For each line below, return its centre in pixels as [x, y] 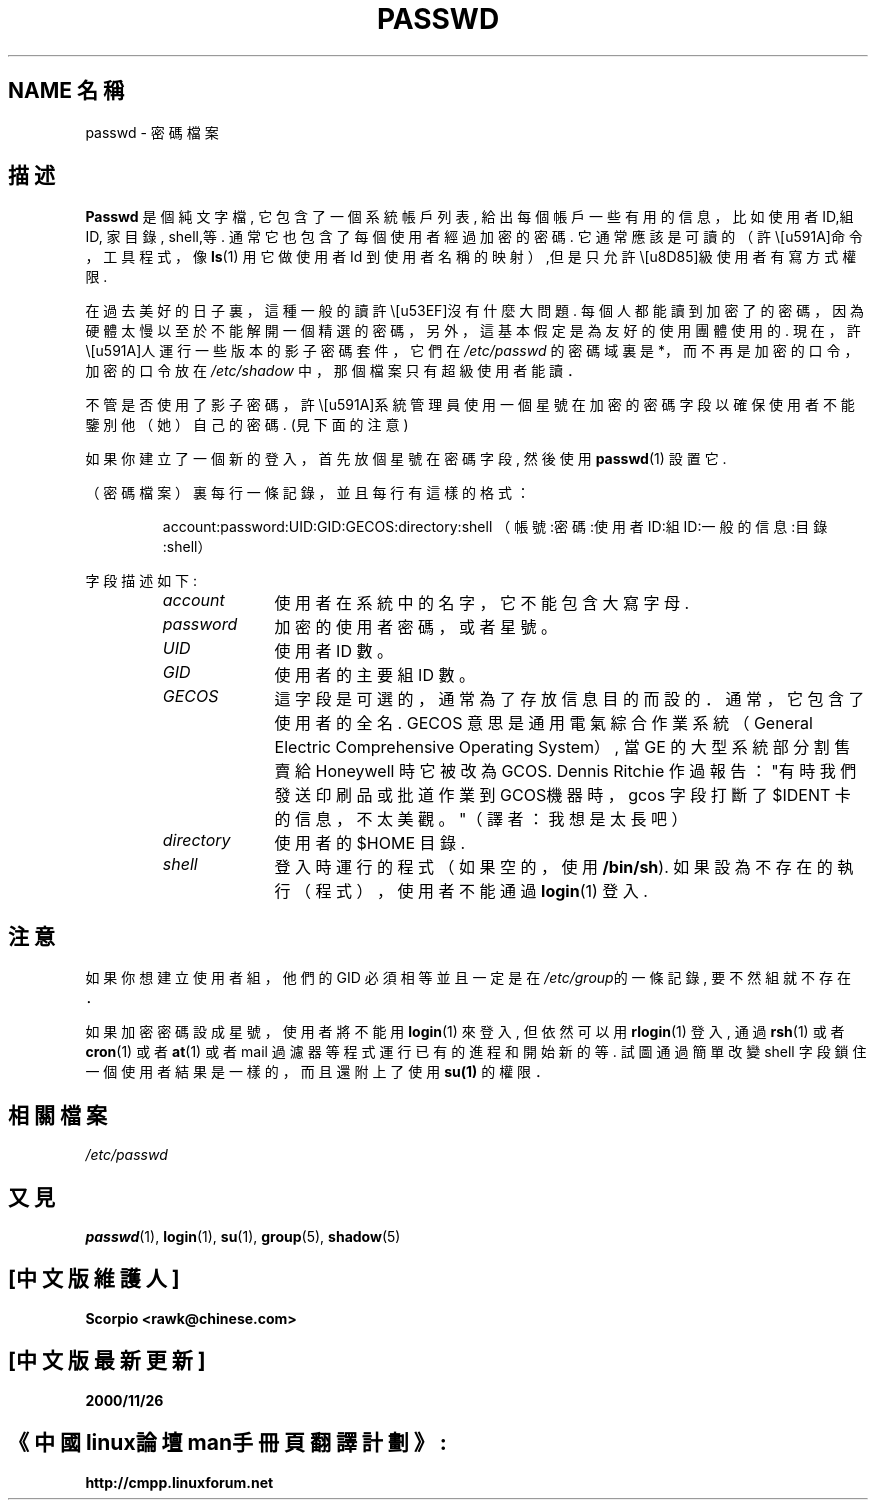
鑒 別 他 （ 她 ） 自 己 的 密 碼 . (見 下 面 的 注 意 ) [247, 425]
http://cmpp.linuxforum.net [179, 1482]
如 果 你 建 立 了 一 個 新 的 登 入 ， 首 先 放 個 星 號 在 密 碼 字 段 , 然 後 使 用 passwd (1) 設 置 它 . [406, 459]
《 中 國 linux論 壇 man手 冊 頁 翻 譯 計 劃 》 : [227, 1443]
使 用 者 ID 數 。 [333, 651]
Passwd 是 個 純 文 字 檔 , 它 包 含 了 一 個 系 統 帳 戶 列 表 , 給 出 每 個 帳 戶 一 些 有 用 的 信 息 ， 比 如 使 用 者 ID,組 [469, 217]
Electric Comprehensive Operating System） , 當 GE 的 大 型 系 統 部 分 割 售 [562, 747]
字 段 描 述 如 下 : [141, 581]
